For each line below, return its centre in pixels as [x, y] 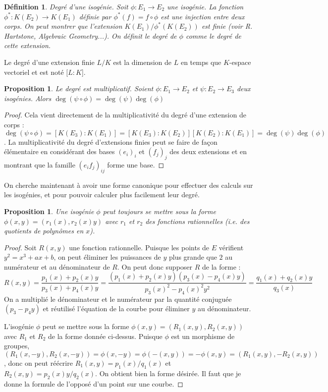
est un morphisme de [203, 336]
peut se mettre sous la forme [86, 326]
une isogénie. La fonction [205, 6]
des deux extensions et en [208, 151]
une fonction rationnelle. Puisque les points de [139, 247]
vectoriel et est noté [34, 72]
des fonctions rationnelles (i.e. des [197, 221]
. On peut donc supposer [155, 266]
